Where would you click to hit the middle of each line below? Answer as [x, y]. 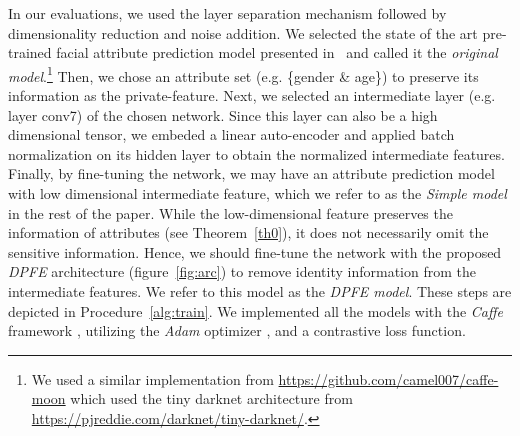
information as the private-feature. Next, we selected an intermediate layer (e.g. [252, 95]
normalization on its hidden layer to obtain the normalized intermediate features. [256, 153]
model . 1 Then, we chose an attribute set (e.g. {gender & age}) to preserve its [243, 74]
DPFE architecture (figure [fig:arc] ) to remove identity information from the [242, 271]
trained [30, 52]
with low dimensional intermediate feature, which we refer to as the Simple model [257, 193]
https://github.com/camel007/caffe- [388, 378]
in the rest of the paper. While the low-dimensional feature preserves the [230, 212]
